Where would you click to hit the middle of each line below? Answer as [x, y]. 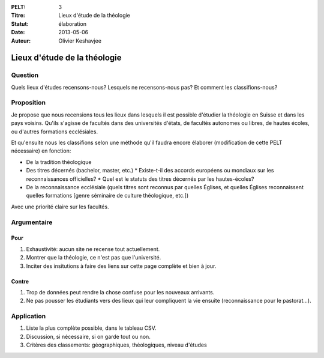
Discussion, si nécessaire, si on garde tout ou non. [88, 336]
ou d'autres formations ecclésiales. [55, 132]
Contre [20, 281]
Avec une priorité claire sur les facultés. [60, 207]
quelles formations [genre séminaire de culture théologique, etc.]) [107, 196]
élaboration [73, 23]
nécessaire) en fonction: [41, 151]
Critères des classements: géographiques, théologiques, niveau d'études [116, 345]
